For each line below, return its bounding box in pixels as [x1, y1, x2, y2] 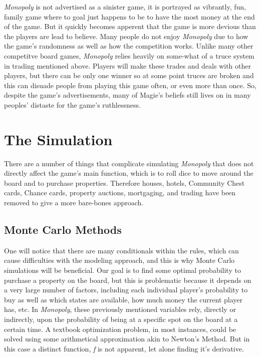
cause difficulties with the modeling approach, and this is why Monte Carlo [4, 255, 235, 265]
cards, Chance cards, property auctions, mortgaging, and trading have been [4, 187, 236, 198]
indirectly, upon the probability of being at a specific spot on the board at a [4, 313, 238, 324]
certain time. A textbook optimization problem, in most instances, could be [4, 323, 236, 334]
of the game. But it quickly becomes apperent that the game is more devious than [4, 21, 256, 32]
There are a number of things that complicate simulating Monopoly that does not [4, 158, 254, 168]
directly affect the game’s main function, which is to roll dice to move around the [4, 168, 253, 178]
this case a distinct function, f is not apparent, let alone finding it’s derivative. [4, 343, 244, 353]
